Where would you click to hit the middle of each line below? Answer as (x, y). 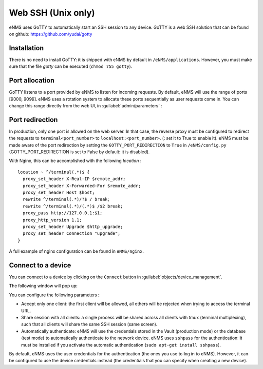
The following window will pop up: (43, 286)
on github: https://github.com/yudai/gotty (51, 34)
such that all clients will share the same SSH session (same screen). (89, 324)
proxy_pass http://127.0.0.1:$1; (63, 213)
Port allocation (32, 81)
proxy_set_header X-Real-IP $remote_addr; (74, 179)
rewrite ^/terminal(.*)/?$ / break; (66, 199)
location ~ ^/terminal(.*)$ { (54, 172)
